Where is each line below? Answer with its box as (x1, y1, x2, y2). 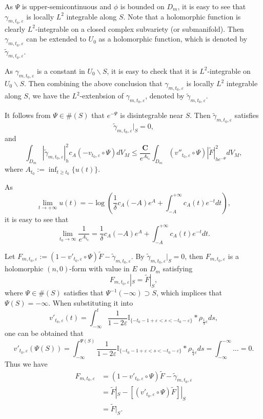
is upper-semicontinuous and (22, 1, 112, 11)
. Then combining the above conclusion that (24, 78, 163, 88)
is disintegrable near (120, 110, 183, 121)
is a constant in (36, 65, 85, 76)
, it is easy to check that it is (107, 65, 197, 76)
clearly (5, 23, 26, 34)
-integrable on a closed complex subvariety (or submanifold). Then (35, 23, 244, 34)
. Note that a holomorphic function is (123, 11, 241, 22)
